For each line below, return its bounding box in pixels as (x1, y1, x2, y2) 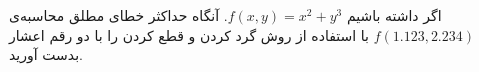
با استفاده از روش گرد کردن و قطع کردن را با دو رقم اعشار (9, 24, 369, 45)
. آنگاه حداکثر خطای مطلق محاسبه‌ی (9, 5, 228, 25)
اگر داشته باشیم (346, 5, 442, 25)
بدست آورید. (9, 44, 83, 65)
